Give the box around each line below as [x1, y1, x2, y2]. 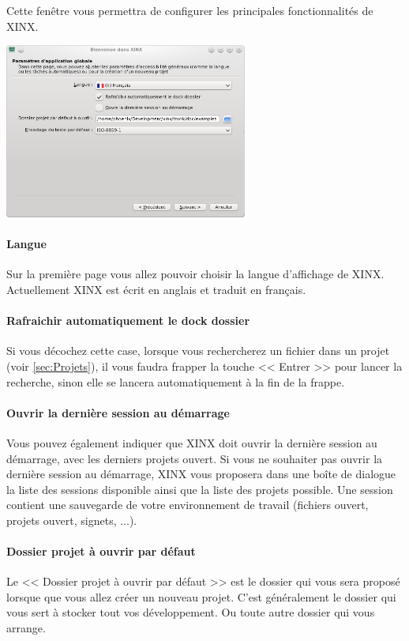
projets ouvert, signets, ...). [6, 511, 137, 528]
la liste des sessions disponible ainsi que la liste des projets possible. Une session [6, 481, 393, 497]
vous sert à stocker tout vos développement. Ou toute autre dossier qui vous [6, 604, 375, 620]
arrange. [6, 620, 46, 636]
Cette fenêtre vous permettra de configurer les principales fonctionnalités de [6, 2, 373, 18]
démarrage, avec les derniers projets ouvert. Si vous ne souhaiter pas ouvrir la [6, 450, 383, 466]
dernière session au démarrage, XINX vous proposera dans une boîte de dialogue [6, 466, 396, 482]
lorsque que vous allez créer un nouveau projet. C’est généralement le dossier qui [6, 588, 396, 605]
